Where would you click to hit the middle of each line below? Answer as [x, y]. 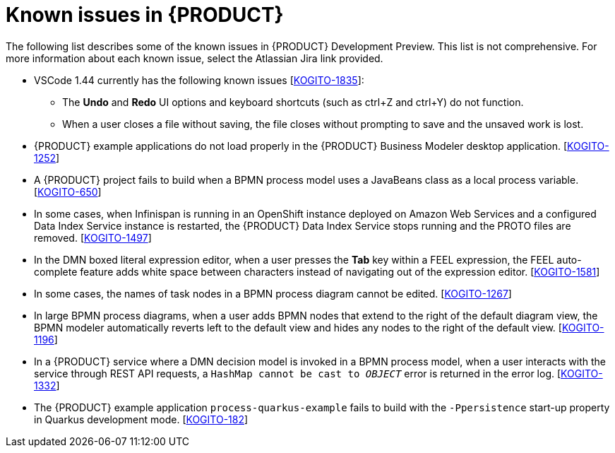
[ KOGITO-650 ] [68, 192]
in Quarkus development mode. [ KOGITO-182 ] [141, 419]
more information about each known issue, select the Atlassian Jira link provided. [195, 58]
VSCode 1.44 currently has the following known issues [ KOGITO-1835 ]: [199, 80]
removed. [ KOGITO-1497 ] [93, 237]
